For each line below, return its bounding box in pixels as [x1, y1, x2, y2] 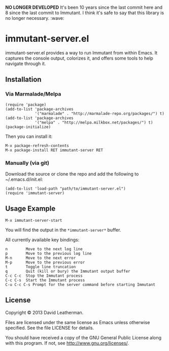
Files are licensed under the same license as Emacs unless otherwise [5, 319, 150, 325]
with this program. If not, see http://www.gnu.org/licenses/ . [5, 340, 129, 346]
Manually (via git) [5, 159, 50, 166]
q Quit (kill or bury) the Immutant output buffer [5, 269, 130, 274]
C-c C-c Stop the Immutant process [5, 273, 83, 278]
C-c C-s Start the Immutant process [5, 277, 85, 283]
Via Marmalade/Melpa [5, 91, 61, 98]
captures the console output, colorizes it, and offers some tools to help [5, 55, 153, 61]
